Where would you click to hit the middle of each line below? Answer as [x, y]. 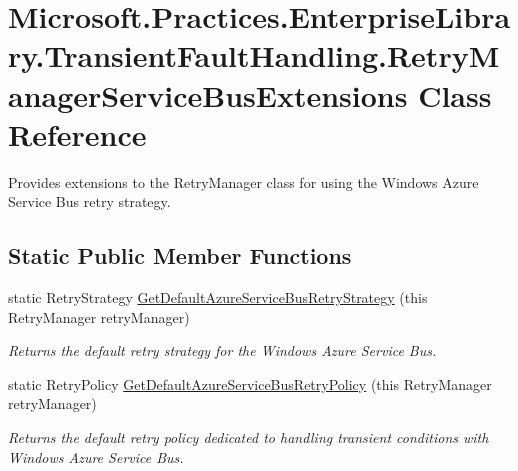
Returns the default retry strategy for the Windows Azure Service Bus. [222, 350]
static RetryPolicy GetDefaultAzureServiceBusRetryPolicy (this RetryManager [250, 383]
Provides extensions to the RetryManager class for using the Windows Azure [243, 181]
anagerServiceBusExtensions [208, 94]
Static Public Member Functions [180, 255]
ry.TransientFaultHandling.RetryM [254, 55]
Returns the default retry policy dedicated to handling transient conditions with [248, 437]
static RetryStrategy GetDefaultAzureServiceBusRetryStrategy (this [218, 297]
